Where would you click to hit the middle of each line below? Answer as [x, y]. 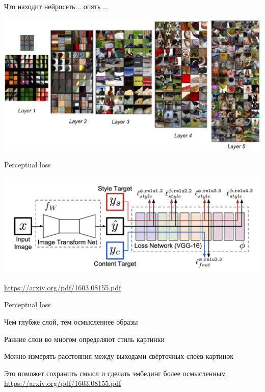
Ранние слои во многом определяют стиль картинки [85, 339]
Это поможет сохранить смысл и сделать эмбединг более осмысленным [115, 373]
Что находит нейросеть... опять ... [57, 6]
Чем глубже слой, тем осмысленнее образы [71, 321]
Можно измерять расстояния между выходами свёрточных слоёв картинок [119, 356]
